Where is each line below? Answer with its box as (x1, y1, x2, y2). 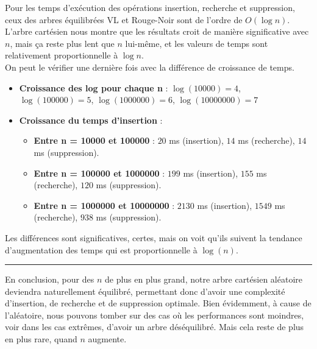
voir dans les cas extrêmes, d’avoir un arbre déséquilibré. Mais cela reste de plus (5, 320, 304, 333)
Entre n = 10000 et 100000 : (34, 134, 155, 147)
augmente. (88, 333, 127, 345)
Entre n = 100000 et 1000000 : (34, 166, 165, 179)
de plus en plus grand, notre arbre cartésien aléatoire (104, 273, 303, 286)
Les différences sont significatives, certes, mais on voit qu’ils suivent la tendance (5, 231, 302, 244)
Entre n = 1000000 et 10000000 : (34, 199, 175, 211)
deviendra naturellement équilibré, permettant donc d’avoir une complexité (5, 284, 285, 297)
